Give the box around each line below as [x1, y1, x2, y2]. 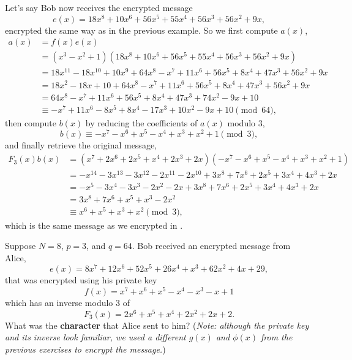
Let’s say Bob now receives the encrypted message [5, 1, 193, 13]
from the [261, 331, 293, 343]
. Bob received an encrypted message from [132, 239, 291, 252]
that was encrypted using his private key [5, 274, 157, 286]
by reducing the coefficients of [85, 116, 198, 129]
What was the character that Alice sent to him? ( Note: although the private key [5, 318, 309, 331]
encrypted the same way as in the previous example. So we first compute [5, 23, 278, 36]
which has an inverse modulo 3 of [5, 296, 130, 309]
